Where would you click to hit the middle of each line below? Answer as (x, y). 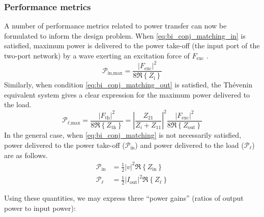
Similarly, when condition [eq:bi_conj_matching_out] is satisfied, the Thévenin (128, 85)
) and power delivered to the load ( (189, 145)
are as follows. (26, 155)
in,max (115, 73)
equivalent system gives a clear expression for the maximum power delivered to (127, 94)
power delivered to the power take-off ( (65, 145)
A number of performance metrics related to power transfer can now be (115, 26)
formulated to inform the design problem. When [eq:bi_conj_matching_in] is (125, 35)
